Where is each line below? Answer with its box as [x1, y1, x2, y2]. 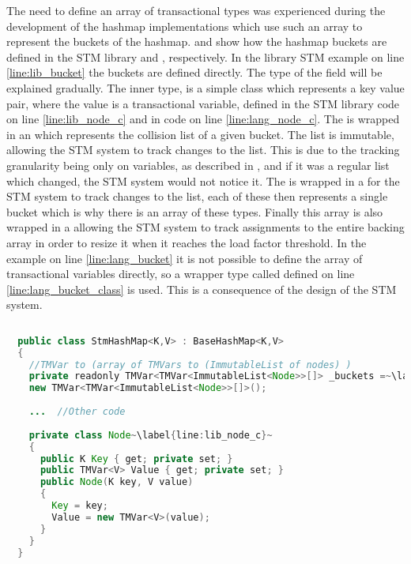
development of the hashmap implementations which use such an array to [6, 17, 363, 34]
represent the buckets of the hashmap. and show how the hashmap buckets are [6, 33, 387, 50]
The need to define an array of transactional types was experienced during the [6, 2, 386, 18]
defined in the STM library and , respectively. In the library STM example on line [6, 48, 405, 65]
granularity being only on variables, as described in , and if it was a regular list [6, 156, 390, 173]
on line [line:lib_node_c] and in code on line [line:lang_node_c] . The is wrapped [6, 111, 400, 127]
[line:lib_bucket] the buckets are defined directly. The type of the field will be [6, 64, 383, 81]
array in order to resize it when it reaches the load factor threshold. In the [6, 234, 367, 250]
